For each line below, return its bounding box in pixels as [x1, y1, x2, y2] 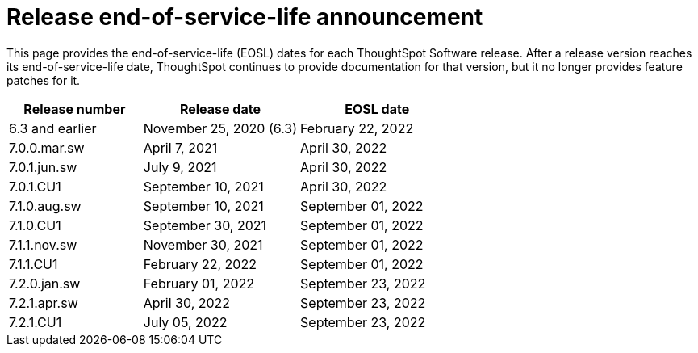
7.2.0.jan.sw [9, 275, 81, 292]
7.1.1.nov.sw [9, 236, 77, 253]
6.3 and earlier [9, 120, 97, 137]
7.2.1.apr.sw [9, 294, 78, 311]
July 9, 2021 [143, 158, 217, 175]
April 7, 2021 [143, 139, 218, 156]
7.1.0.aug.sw [9, 197, 82, 214]
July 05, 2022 [143, 313, 228, 330]
